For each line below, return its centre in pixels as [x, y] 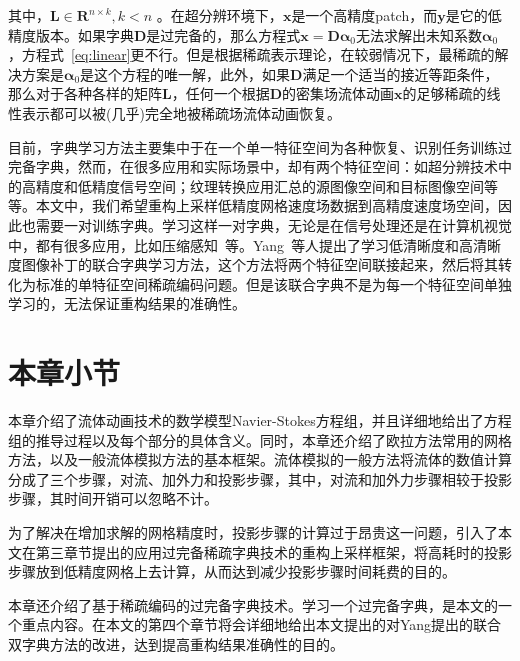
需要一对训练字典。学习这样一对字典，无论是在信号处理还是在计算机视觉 [273, 224]
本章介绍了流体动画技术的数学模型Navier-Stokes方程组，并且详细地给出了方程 [260, 420]
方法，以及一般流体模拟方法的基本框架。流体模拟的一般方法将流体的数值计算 [260, 459]
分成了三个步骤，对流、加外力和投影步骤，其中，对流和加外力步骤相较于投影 [260, 478]
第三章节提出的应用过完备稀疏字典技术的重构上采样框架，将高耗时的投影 [273, 551]
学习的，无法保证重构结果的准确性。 [127, 303]
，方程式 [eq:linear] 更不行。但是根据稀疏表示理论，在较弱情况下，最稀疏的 [251, 54]
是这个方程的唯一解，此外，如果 [185, 73]
